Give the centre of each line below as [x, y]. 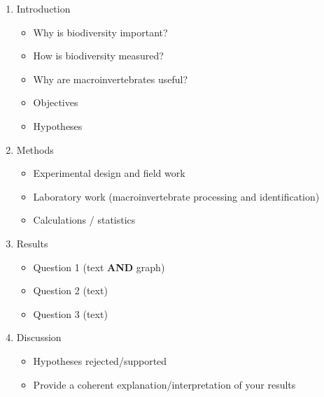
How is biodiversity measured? [98, 56]
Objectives [56, 102]
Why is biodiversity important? [100, 32]
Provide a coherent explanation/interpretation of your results [164, 384]
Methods [35, 149]
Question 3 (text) [70, 313]
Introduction [43, 8]
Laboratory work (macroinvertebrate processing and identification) [176, 196]
